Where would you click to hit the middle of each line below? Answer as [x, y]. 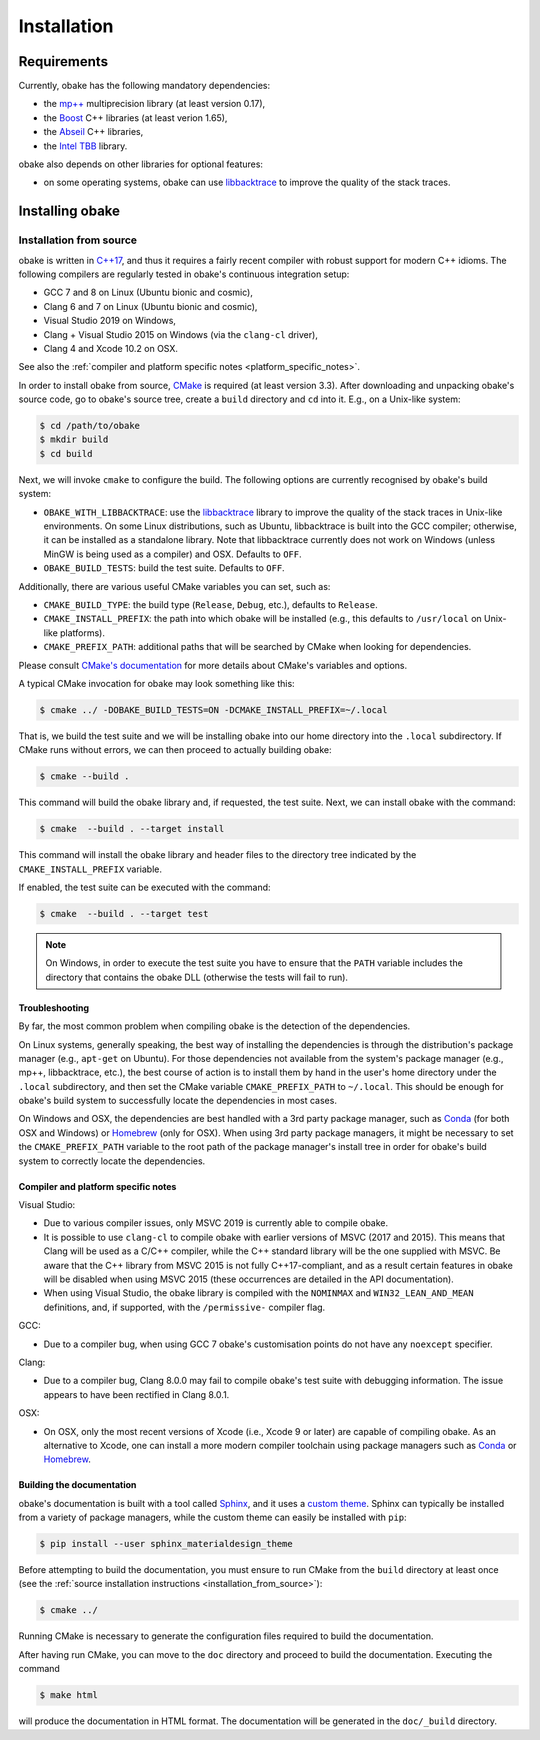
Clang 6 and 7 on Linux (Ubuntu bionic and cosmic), [150, 306]
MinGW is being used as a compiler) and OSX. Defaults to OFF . [172, 554]
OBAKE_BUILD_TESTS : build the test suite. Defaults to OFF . [164, 568]
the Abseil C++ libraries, [93, 132]
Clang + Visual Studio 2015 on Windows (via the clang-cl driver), [181, 334]
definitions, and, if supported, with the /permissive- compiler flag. [184, 1307]
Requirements [63, 61]
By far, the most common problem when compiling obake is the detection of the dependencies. [214, 1026]
